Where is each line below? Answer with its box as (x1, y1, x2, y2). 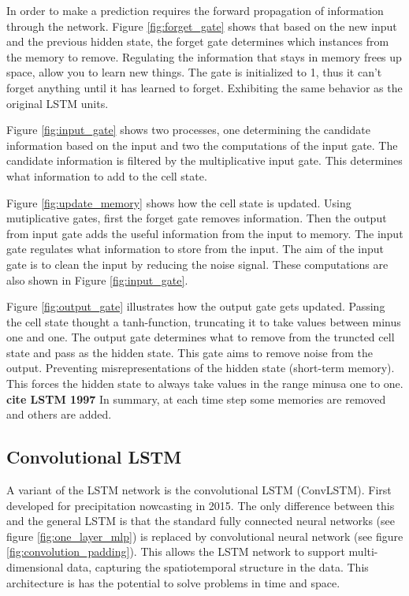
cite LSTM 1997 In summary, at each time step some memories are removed (6, 390, 386, 407)
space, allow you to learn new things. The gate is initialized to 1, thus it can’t (6, 64, 382, 80)
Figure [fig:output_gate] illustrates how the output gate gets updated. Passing (6, 298, 385, 315)
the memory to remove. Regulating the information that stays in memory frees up (6, 48, 402, 65)
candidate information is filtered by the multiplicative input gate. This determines (6, 152, 403, 169)
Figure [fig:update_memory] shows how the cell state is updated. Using (6, 194, 351, 210)
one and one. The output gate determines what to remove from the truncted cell (6, 329, 395, 345)
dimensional (6, 559, 64, 576)
